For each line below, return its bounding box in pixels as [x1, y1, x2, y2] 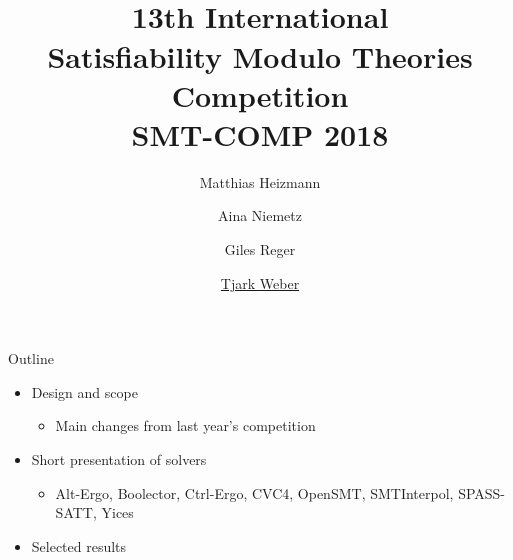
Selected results [31, 535, 127, 556]
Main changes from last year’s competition [55, 415, 316, 436]
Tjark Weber [220, 272, 300, 293]
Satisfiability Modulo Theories [47, 35, 473, 76]
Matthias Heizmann [199, 171, 321, 192]
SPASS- [458, 482, 506, 503]
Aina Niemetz [218, 205, 302, 226]
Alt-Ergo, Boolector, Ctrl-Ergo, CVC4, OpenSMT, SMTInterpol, [55, 482, 454, 503]
